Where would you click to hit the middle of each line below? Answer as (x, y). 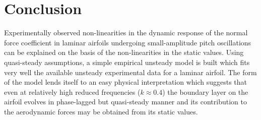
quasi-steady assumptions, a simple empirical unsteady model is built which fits (127, 62)
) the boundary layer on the (205, 92)
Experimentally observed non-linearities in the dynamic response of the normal (126, 33)
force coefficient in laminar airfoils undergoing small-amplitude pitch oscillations (128, 42)
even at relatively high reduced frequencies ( (72, 92)
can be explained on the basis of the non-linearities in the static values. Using (124, 52)
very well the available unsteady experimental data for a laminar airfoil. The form (130, 72)
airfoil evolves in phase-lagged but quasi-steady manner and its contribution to (125, 102)
